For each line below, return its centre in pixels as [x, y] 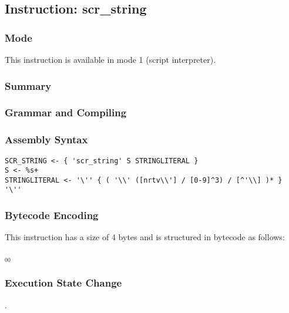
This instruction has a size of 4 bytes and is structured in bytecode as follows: [145, 237]
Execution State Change [63, 283]
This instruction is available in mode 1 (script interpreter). [110, 59]
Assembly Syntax [46, 139]
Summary [28, 85]
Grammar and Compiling [66, 112]
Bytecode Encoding [52, 215]
